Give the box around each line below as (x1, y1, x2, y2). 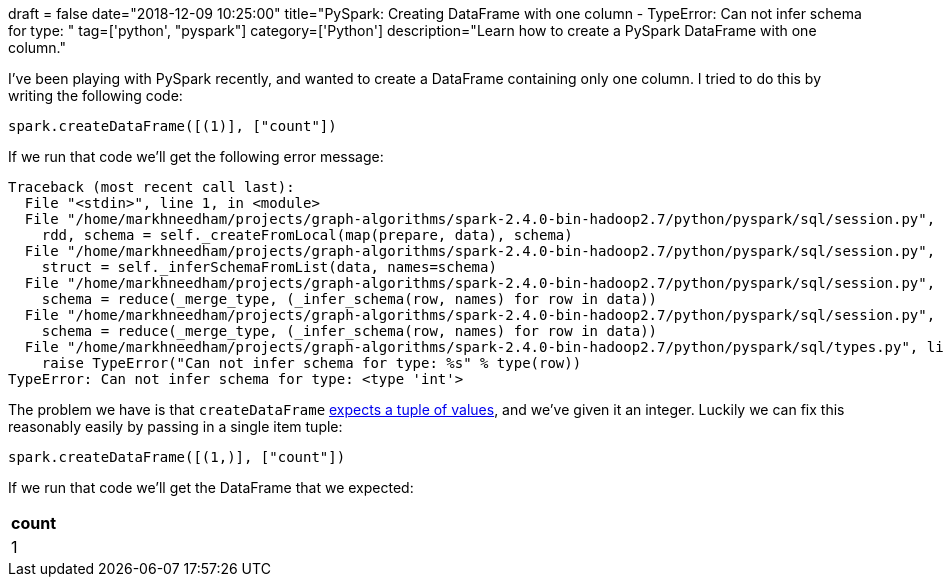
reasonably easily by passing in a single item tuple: (8, 418, 343, 435)
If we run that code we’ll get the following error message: (8, 148, 384, 165)
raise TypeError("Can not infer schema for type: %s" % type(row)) (41, 355, 582, 371)
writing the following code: (8, 87, 183, 104)
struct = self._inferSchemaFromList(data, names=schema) (41, 259, 497, 275)
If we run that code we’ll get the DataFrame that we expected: (8, 479, 414, 496)
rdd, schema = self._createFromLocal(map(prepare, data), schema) (41, 227, 573, 243)
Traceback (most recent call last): (8, 179, 295, 195)
